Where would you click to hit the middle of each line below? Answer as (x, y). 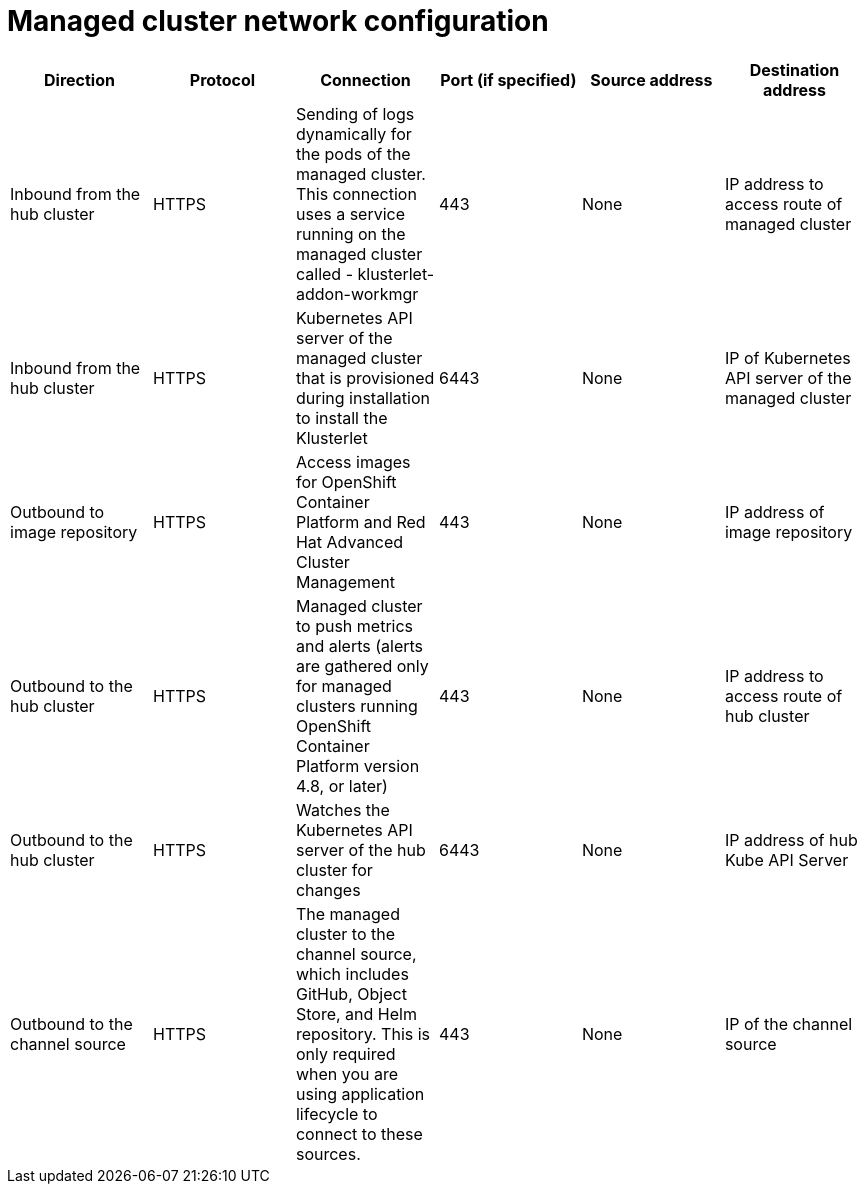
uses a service (350, 213)
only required (345, 1053)
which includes (352, 973)
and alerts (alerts (359, 645)
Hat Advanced (349, 541)
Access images (353, 461)
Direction (79, 79)
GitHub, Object (351, 993)
